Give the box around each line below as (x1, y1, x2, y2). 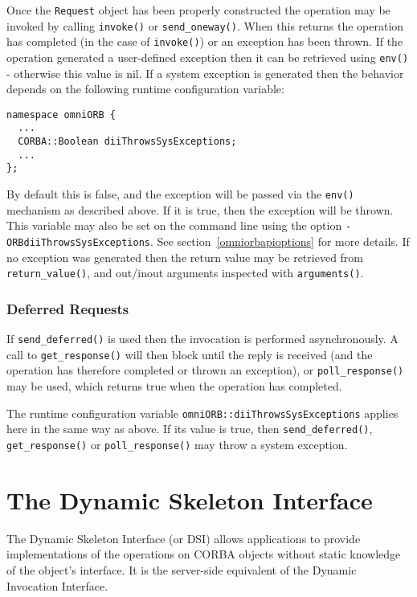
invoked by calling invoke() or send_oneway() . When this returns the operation (6, 17, 404, 34)
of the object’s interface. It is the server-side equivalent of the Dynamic (6, 561, 357, 578)
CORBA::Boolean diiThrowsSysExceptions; (18, 136, 237, 148)
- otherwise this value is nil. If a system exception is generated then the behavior (6, 64, 404, 81)
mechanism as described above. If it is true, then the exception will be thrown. (6, 201, 394, 218)
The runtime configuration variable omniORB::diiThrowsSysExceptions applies (6, 404, 399, 421)
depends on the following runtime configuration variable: (6, 80, 284, 97)
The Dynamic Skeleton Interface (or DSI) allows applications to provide (6, 530, 361, 546)
